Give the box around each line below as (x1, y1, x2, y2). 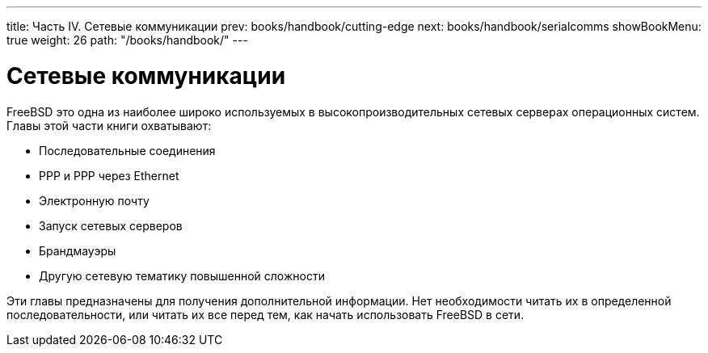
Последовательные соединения (39, 143, 216, 158)
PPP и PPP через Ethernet (39, 168, 179, 183)
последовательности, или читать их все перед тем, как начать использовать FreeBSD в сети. (6, 307, 525, 321)
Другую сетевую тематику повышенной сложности (39, 268, 325, 283)
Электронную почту (39, 193, 150, 208)
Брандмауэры (39, 243, 116, 258)
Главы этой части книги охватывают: (6, 118, 212, 132)
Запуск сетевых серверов (39, 218, 183, 233)
